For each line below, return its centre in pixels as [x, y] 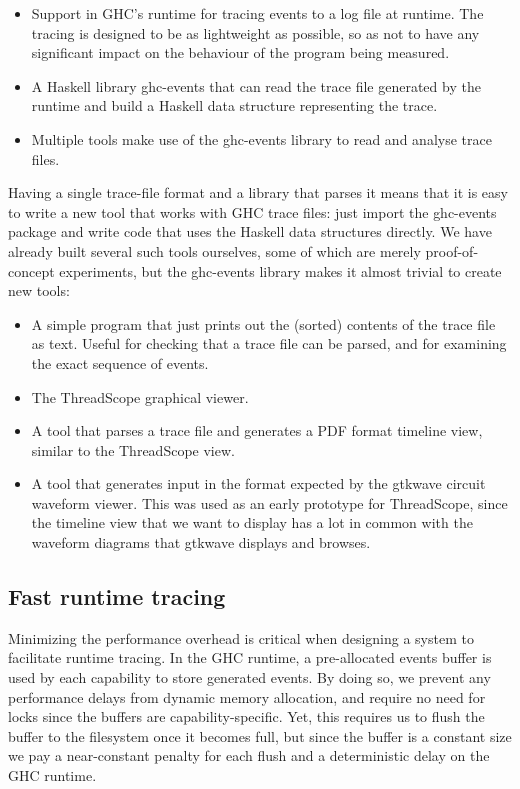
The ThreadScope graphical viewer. [140, 396]
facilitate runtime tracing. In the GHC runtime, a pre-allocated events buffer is [250, 657]
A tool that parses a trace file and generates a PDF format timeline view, [257, 430]
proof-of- [452, 250]
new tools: [39, 290]
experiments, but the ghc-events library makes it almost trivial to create [280, 270]
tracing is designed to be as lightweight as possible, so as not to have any [255, 32]
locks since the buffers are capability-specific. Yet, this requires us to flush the [246, 716]
